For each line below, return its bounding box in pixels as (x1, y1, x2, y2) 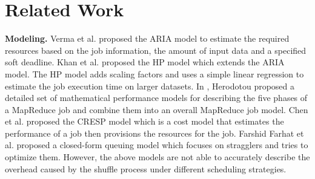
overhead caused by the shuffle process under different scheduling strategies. (5, 162, 287, 175)
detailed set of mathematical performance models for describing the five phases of (5, 91, 308, 104)
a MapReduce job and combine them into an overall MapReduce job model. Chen (5, 103, 308, 116)
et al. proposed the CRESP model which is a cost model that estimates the (5, 115, 284, 128)
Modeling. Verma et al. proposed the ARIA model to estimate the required (5, 32, 290, 45)
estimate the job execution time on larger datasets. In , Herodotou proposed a (5, 79, 295, 92)
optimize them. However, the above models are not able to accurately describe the (5, 151, 310, 163)
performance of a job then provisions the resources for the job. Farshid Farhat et (5, 126, 304, 139)
